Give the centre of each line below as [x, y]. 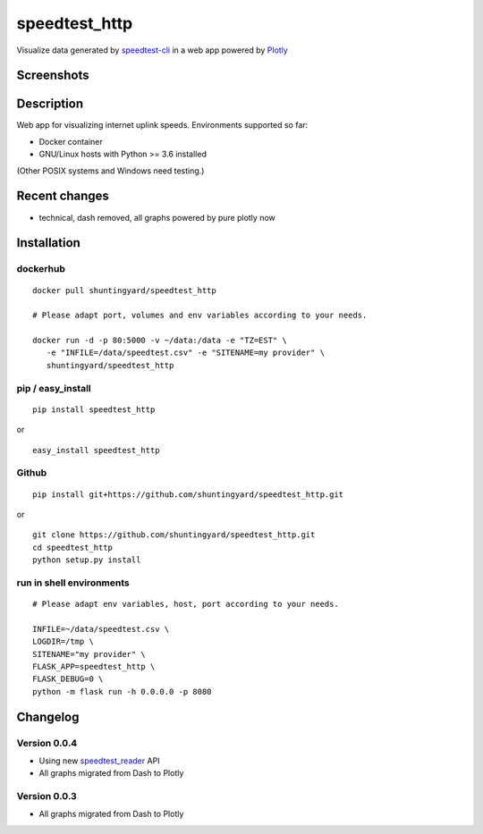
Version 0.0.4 [47, 743]
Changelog [48, 716]
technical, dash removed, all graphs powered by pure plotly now [157, 217]
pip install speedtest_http [94, 409]
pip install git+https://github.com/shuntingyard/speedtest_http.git [188, 494]
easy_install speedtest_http [96, 450]
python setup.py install [87, 560]
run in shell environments [73, 583]
